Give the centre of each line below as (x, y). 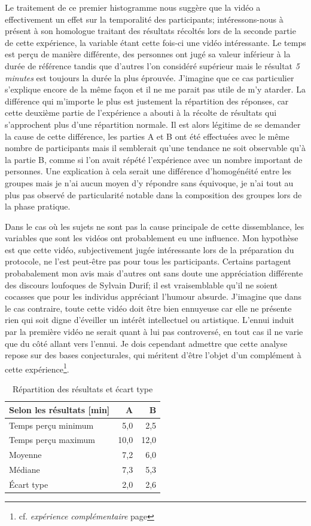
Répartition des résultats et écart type (83, 389)
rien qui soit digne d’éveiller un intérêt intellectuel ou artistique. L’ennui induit (150, 320)
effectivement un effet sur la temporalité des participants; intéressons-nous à (144, 19)
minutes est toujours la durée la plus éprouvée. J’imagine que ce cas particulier (150, 77)
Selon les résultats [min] (60, 409)
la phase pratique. (38, 206)
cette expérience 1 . (37, 368)
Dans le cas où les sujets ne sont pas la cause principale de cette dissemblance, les (155, 226)
